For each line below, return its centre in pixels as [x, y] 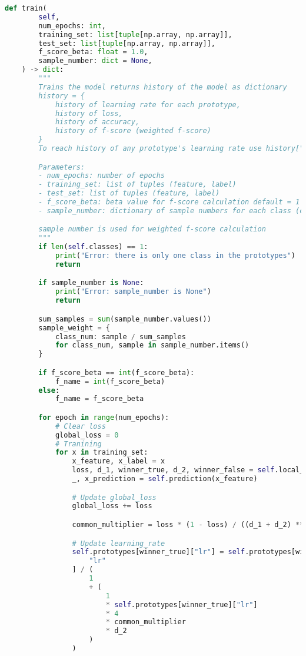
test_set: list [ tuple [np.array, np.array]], [127, 43]
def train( [26, 8]
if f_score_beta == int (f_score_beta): [117, 372]
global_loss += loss [112, 506]
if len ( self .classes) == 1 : [93, 247]
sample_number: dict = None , [95, 61]
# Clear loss [80, 426]
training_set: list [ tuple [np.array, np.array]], [135, 34]
